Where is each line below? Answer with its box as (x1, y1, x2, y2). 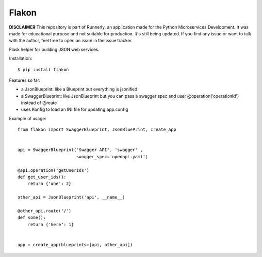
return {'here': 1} (27, 222, 74, 227)
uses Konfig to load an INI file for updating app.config (21, 106, 129, 112)
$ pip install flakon (17, 67, 69, 72)
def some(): (17, 215, 46, 220)
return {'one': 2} (27, 181, 72, 186)
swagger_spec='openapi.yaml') (76, 154, 148, 159)
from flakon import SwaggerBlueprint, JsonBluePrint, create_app (17, 127, 177, 133)
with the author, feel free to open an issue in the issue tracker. (9, 38, 133, 44)
